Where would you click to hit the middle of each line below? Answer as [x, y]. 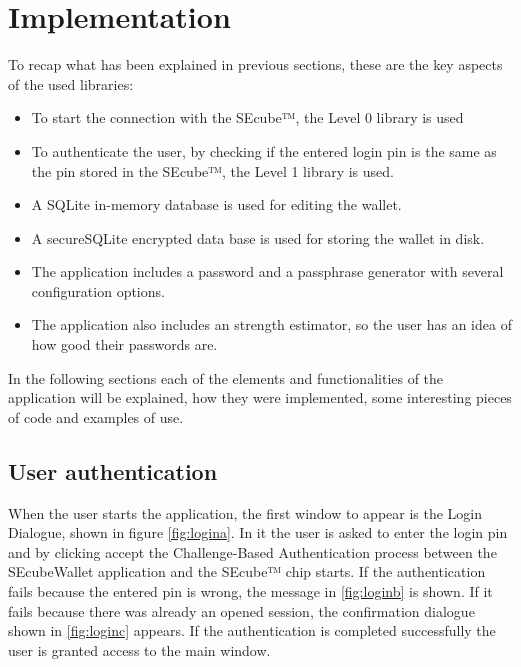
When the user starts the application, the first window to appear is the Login [245, 512]
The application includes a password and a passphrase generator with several [267, 271]
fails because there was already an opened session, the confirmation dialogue [241, 610]
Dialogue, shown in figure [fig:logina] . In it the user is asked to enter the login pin [258, 532]
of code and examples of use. [96, 416]
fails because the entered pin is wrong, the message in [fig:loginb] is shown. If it [250, 591]
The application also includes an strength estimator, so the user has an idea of [271, 324]
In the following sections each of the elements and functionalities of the [226, 377]
